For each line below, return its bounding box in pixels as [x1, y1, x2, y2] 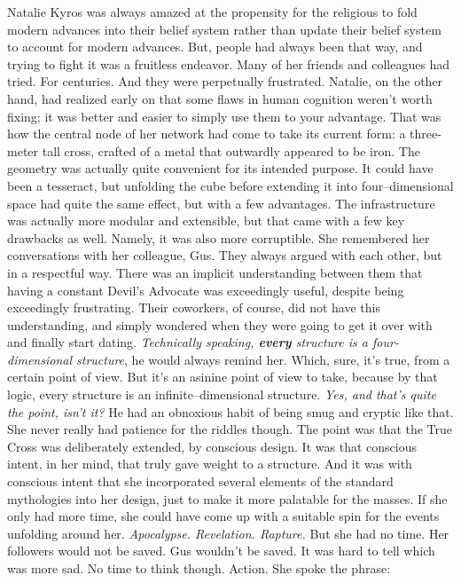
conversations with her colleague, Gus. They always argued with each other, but [7, 246, 442, 264]
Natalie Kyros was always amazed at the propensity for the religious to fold [7, 3, 418, 20]
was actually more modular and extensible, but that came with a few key [7, 211, 405, 230]
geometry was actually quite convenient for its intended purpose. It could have [7, 159, 434, 177]
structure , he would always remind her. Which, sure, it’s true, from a [76, 350, 450, 368]
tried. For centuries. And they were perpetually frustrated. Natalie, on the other [7, 72, 443, 91]
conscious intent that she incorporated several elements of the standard [7, 472, 394, 491]
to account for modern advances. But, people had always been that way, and [7, 37, 423, 56]
